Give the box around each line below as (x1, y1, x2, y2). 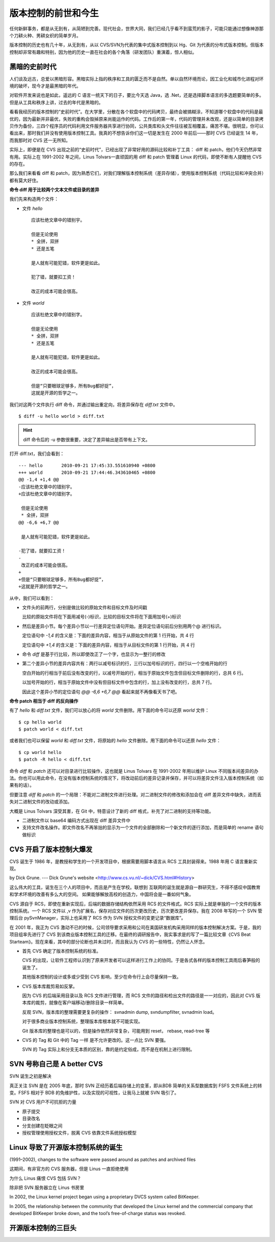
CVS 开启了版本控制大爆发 (9, 845, 93, 853)
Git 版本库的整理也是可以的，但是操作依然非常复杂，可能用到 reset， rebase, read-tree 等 (22, 1028, 210, 1034)
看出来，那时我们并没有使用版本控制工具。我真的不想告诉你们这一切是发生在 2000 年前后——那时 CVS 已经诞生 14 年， (9, 130, 261, 136)
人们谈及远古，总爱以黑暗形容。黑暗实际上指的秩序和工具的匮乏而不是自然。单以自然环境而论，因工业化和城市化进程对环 (9, 75, 264, 82)
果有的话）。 (9, 782, 34, 788)
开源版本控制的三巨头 (9, 1223, 76, 1232)
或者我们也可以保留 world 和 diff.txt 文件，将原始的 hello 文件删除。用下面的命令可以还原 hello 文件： (9, 738, 221, 744)
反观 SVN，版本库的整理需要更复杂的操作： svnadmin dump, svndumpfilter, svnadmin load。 (22, 1009, 217, 1015)
